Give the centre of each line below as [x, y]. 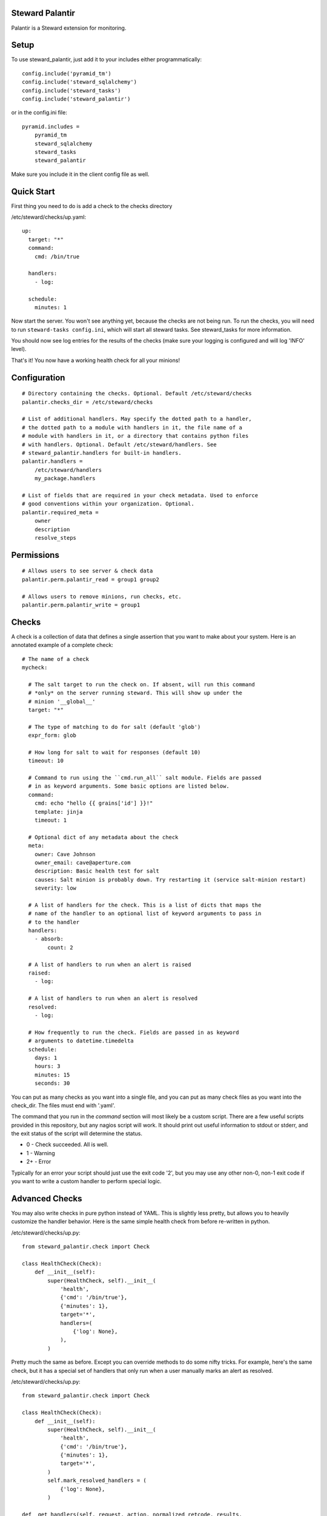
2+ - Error [39, 1162]
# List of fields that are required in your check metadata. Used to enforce [140, 495]
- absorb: [49, 939]
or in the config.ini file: [39, 113]
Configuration [38, 377]
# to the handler [54, 922]
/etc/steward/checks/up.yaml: [49, 217]
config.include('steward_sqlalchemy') [80, 82]
